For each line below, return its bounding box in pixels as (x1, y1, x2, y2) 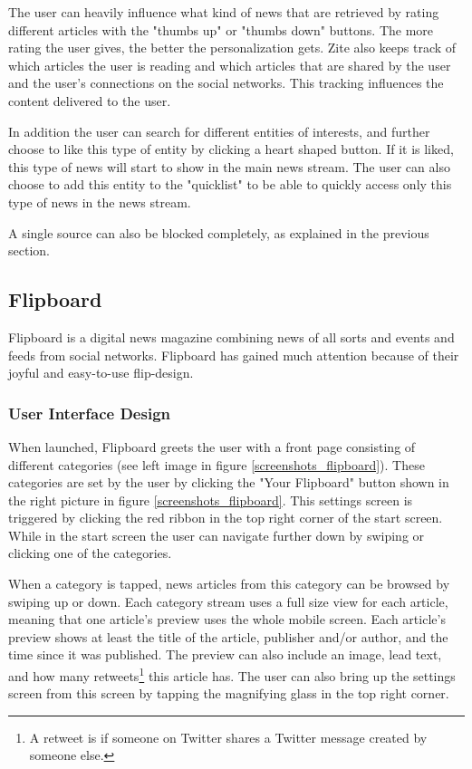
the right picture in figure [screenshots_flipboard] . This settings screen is (8, 490, 413, 509)
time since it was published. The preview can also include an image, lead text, (8, 645, 442, 664)
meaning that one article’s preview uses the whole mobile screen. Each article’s (8, 610, 446, 629)
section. (8, 241, 50, 260)
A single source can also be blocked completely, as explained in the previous (8, 223, 429, 242)
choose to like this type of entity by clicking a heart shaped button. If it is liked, (8, 139, 454, 159)
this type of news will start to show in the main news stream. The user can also (8, 157, 450, 176)
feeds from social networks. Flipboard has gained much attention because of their (8, 345, 459, 364)
